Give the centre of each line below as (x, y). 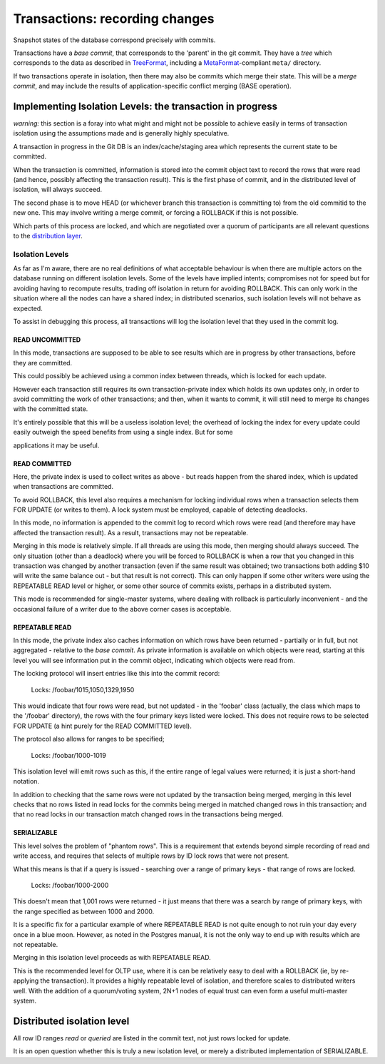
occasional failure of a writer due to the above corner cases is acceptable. (122, 609)
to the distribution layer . (48, 235)
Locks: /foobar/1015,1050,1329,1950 (83, 689)
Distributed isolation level (71, 1021)
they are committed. (43, 363)
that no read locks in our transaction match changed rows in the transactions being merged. (148, 814)
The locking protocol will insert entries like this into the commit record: (117, 674)
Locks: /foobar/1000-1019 (68, 755)
